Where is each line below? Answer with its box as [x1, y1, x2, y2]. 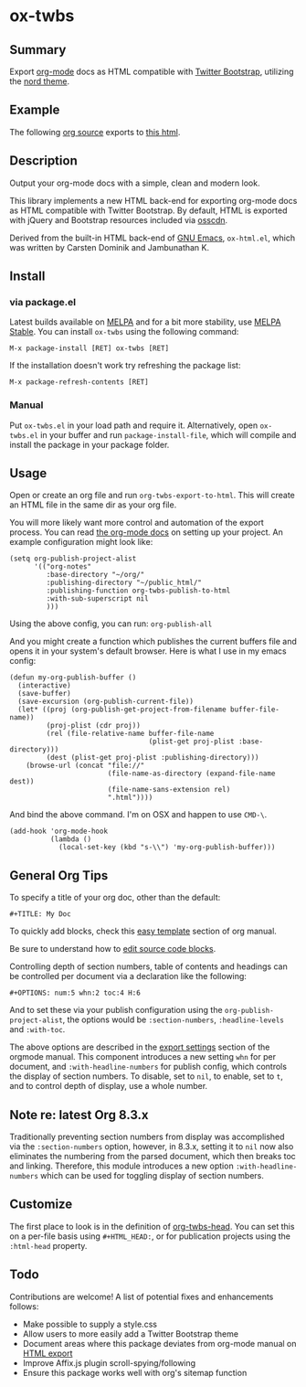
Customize [9, 1197, 73, 1212]
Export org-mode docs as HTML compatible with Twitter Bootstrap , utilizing [9, 66, 294, 77]
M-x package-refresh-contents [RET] [9, 378, 149, 387]
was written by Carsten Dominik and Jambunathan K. [9, 241, 210, 252]
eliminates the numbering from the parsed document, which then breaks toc [9, 1151, 297, 1162]
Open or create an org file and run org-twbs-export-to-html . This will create [9, 490, 295, 501]
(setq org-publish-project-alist [9, 554, 137, 563]
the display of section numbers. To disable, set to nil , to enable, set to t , [9, 1071, 283, 1082]
